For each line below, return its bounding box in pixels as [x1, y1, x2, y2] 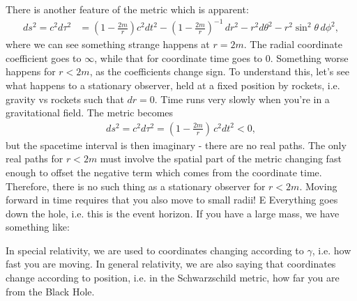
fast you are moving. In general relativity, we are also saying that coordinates [6, 256, 336, 271]
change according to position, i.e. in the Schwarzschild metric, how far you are [6, 270, 340, 285]
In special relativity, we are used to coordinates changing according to [6, 242, 304, 257]
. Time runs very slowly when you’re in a [154, 91, 330, 106]
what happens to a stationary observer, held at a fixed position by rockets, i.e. [6, 77, 340, 92]
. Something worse [270, 50, 349, 65]
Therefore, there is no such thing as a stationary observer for [6, 178, 266, 193]
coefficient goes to [6, 50, 82, 65]
